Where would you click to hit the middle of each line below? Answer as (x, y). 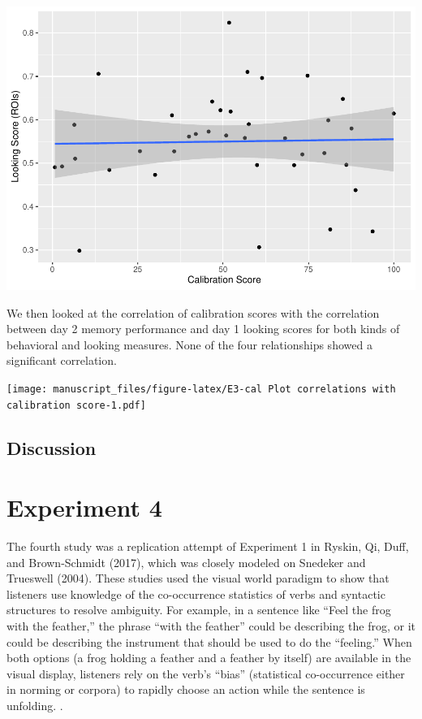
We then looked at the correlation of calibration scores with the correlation (193, 312)
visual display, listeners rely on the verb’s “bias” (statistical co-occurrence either (206, 673)
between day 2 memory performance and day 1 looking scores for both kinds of (203, 329)
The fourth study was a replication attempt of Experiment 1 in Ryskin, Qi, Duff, (208, 546)
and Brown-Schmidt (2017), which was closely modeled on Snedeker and (186, 562)
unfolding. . (35, 706)
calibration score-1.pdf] (76, 405)
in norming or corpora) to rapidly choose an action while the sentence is (186, 689)
